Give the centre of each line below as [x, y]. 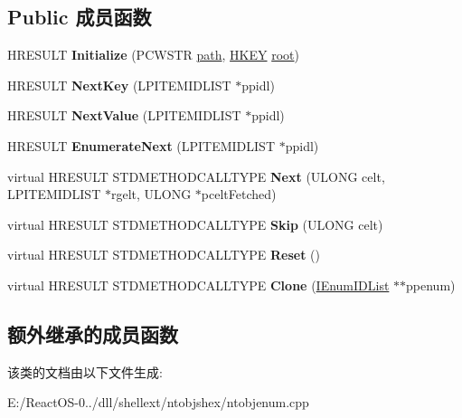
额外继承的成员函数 [93, 333]
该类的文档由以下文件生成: [85, 371]
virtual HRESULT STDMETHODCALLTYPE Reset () [164, 255]
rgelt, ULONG [151, 194]
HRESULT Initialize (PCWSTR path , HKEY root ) [153, 55]
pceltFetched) [239, 194]
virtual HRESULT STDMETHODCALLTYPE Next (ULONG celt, [196, 176]
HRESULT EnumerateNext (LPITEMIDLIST [141, 145]
